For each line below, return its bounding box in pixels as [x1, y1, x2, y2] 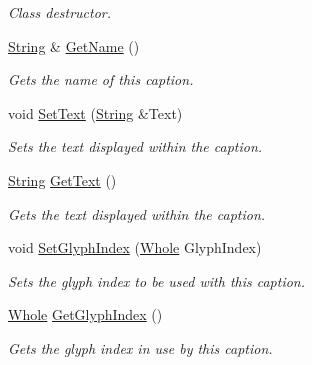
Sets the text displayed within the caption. [8, 136, 263, 157]
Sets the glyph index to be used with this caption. [8, 270, 306, 291]
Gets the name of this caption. [8, 69, 194, 90]
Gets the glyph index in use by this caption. [8, 337, 273, 358]
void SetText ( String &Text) [8, 102, 183, 123]
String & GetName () [8, 35, 140, 56]
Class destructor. [8, 2, 112, 22]
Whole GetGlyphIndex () [8, 304, 163, 325]
